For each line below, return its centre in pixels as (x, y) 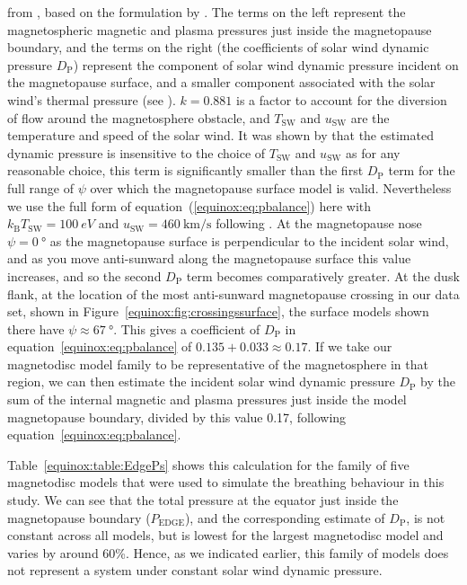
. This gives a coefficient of (187, 328)
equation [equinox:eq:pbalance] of (100, 346)
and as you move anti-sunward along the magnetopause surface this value (209, 258)
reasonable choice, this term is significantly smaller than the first (185, 170)
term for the (422, 170)
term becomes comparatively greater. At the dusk (323, 275)
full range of (40, 187)
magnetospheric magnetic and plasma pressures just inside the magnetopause (220, 29)
